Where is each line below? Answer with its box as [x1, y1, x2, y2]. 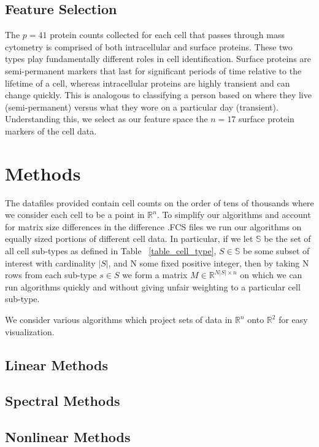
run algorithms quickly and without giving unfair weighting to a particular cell [5, 280, 301, 293]
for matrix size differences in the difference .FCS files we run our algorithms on [5, 220, 302, 233]
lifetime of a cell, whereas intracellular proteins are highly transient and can [5, 76, 290, 89]
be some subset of [243, 244, 310, 257]
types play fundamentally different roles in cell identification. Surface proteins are [5, 52, 312, 65]
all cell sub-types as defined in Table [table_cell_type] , [5, 244, 217, 257]
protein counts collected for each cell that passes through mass [50, 28, 285, 41]
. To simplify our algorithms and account [156, 208, 311, 221]
